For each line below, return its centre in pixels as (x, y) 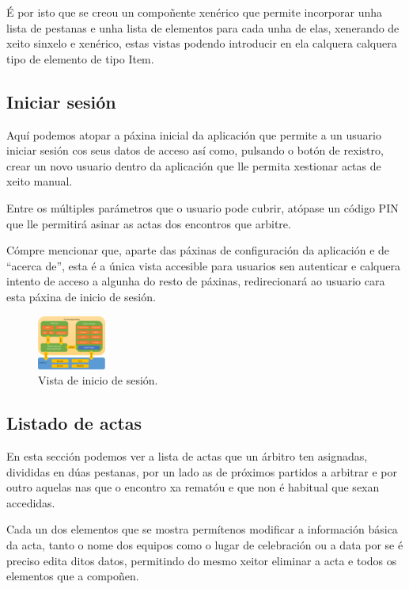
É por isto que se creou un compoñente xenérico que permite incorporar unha (195, 12)
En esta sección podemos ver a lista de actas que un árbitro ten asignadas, (187, 455)
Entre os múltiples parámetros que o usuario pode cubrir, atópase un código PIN (203, 207)
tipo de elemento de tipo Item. (80, 58)
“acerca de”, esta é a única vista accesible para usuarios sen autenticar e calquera (203, 265)
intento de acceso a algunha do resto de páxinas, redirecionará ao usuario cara (196, 281)
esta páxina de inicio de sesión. (81, 296)
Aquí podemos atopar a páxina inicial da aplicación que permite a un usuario (194, 134)
